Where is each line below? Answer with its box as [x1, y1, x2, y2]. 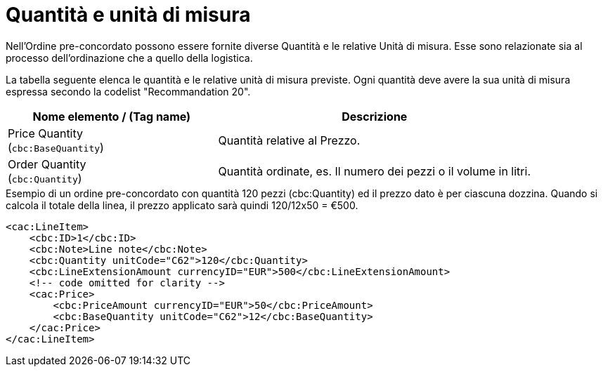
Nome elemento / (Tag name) [32, 109, 191, 124]
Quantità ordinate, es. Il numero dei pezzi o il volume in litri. [218, 164, 531, 178]
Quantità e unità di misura [6, 3, 251, 27]
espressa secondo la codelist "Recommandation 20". [6, 85, 251, 98]
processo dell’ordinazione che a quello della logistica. [6, 51, 253, 64]
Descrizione [342, 109, 408, 124]
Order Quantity [8, 157, 86, 171]
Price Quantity [8, 126, 84, 140]
